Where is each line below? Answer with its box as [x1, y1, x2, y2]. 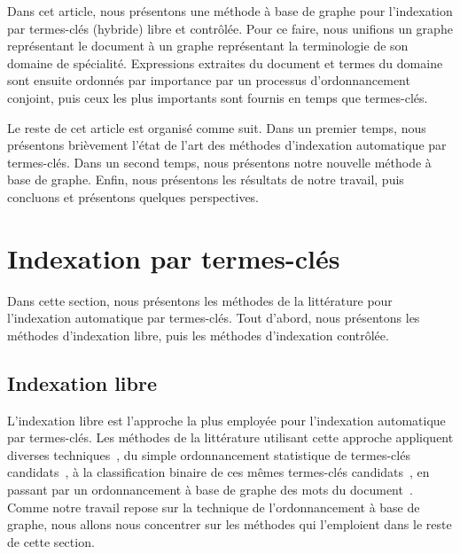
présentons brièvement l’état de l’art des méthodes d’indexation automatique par [7, 136, 447, 154]
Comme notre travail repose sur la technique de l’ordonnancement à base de [7, 497, 420, 516]
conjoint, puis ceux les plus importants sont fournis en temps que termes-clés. [7, 88, 428, 106]
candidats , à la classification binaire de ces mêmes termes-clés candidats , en [7, 463, 430, 481]
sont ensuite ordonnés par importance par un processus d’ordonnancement [7, 71, 410, 90]
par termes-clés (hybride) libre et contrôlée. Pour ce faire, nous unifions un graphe [7, 19, 453, 37]
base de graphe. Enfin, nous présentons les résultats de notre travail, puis [7, 170, 404, 189]
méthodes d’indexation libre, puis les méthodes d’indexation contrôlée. [7, 325, 389, 344]
